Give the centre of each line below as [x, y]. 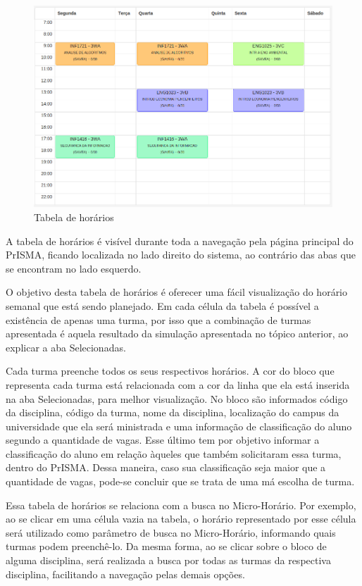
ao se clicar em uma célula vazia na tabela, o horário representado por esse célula [181, 519]
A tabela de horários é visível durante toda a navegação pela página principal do [180, 241]
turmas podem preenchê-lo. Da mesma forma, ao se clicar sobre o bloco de [166, 546]
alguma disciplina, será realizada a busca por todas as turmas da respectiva [168, 560]
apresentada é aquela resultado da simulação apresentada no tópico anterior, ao [177, 333]
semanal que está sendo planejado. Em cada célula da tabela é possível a [162, 305]
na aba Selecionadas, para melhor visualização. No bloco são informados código [177, 398]
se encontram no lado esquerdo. [74, 268]
